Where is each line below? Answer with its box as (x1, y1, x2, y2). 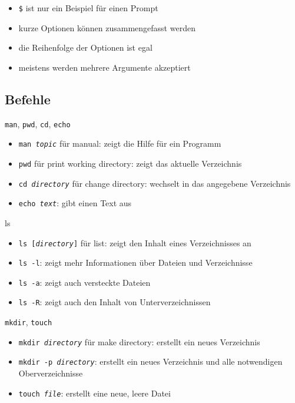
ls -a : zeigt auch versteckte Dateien (18, 276, 151, 288)
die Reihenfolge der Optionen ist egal (18, 41, 153, 54)
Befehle (5, 90, 51, 108)
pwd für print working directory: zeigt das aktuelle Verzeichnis (18, 157, 242, 169)
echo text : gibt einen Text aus (18, 197, 132, 209)
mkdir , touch (5, 316, 52, 328)
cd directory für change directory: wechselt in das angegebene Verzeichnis (18, 177, 291, 189)
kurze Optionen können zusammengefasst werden (18, 21, 195, 34)
